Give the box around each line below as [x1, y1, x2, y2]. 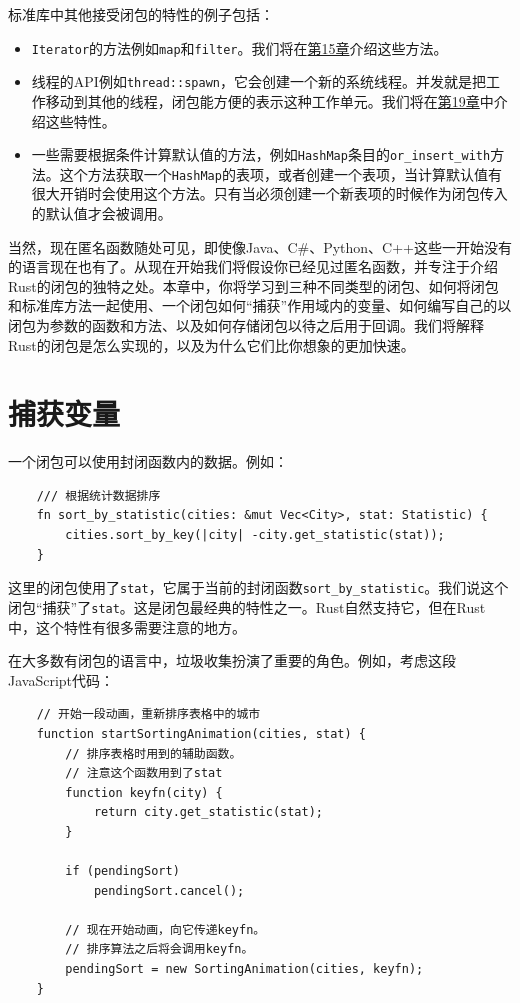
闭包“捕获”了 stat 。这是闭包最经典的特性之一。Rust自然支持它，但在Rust [8, 596, 486, 617]
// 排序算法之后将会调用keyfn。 [65, 942, 254, 957]
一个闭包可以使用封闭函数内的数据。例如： [8, 451, 288, 472]
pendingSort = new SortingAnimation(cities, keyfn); [65, 962, 424, 977]
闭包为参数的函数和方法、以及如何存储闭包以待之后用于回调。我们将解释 [8, 314, 484, 335]
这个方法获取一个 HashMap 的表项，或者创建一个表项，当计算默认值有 [59, 163, 502, 184]
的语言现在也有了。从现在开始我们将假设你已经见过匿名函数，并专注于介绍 [8, 256, 498, 277]
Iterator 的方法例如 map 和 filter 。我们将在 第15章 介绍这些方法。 [31, 37, 448, 58]
